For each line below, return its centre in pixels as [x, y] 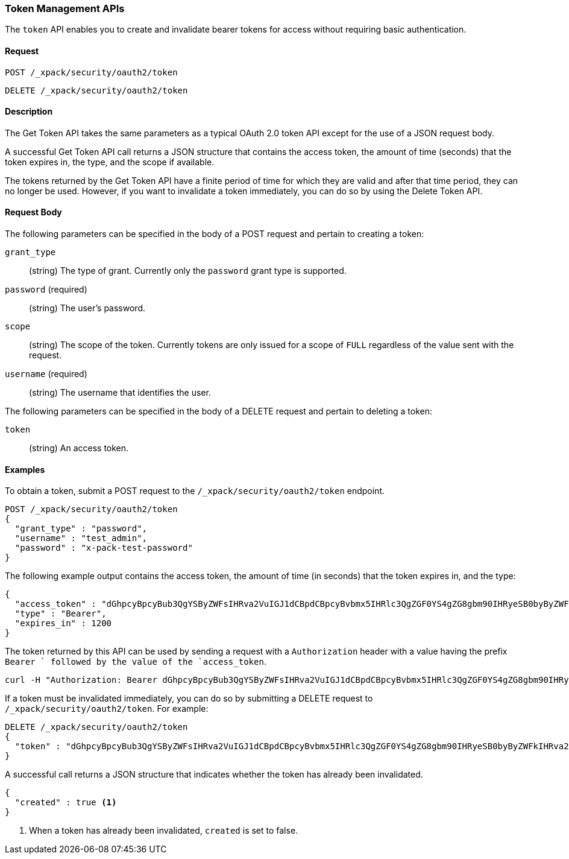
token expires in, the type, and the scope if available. [110, 162]
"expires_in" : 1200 [63, 623]
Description [29, 112]
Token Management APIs [65, 8]
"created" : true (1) [66, 803]
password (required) [46, 290]
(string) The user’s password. [87, 308]
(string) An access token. [79, 448]
